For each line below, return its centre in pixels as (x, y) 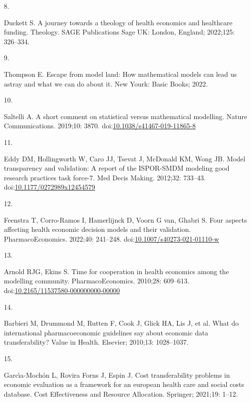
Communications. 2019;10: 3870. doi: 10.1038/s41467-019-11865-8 (100, 126)
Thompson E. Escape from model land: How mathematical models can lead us (120, 74)
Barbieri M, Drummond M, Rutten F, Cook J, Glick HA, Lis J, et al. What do (121, 323)
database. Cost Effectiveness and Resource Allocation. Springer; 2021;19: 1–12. (121, 393)
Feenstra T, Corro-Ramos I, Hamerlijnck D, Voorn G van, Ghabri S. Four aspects (125, 219)
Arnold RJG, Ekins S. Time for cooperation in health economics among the (117, 271)
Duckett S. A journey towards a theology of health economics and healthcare (118, 22)
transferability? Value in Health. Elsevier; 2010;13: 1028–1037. (96, 342)
